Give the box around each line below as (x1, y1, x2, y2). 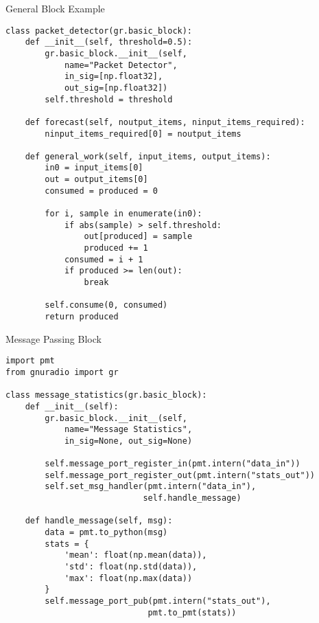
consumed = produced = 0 (45, 185, 158, 196)
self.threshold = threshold (45, 94, 173, 104)
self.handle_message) (143, 493, 241, 503)
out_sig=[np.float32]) (64, 82, 168, 93)
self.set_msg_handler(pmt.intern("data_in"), (45, 482, 257, 492)
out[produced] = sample (84, 231, 193, 242)
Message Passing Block (5, 331, 102, 346)
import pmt (5, 356, 55, 366)
